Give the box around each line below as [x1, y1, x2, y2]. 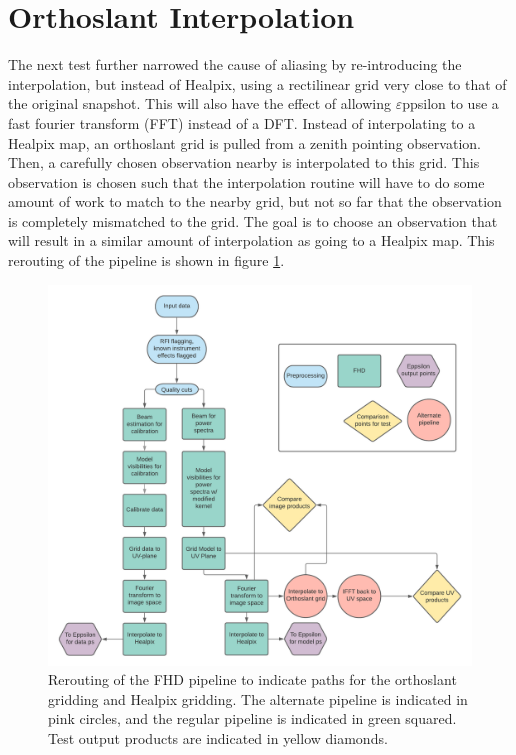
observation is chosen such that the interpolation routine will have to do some [8, 171, 485, 192]
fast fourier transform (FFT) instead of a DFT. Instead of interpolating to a [8, 112, 476, 133]
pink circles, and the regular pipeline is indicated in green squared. [48, 708, 457, 729]
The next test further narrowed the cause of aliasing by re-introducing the [8, 54, 462, 75]
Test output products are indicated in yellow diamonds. [48, 727, 388, 748]
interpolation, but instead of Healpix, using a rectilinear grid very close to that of [8, 73, 507, 94]
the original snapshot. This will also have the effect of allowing [8, 93, 391, 114]
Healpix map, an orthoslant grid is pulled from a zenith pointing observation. [8, 132, 481, 153]
